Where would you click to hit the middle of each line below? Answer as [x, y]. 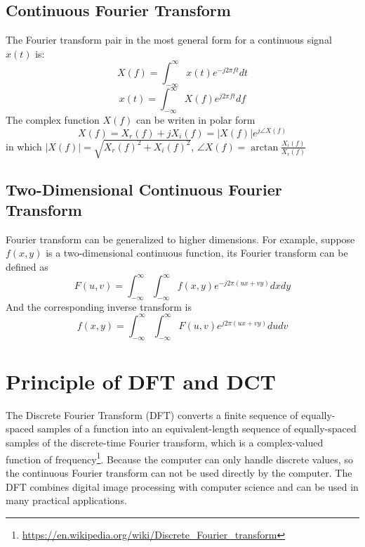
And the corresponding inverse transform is [99, 306]
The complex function [53, 119]
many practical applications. [66, 500]
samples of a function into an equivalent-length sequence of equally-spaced [197, 429]
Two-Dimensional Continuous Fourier [144, 189]
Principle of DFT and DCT [141, 381]
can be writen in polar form [196, 119]
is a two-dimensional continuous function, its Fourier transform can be [197, 253]
